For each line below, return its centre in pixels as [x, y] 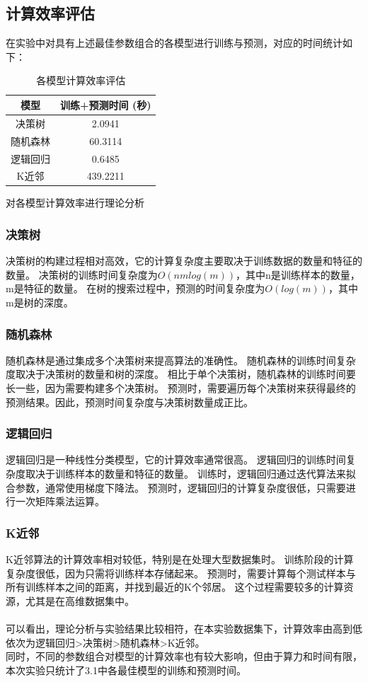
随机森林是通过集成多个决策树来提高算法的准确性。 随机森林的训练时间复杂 [181, 360]
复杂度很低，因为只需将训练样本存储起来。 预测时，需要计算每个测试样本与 [181, 573]
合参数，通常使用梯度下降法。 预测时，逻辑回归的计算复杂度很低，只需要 [176, 487]
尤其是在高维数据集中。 [80, 600]
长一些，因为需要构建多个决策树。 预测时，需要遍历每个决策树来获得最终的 [181, 388]
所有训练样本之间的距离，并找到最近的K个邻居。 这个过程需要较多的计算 [175, 587]
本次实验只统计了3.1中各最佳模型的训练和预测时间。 [126, 670]
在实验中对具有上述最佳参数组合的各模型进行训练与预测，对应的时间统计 [174, 43]
